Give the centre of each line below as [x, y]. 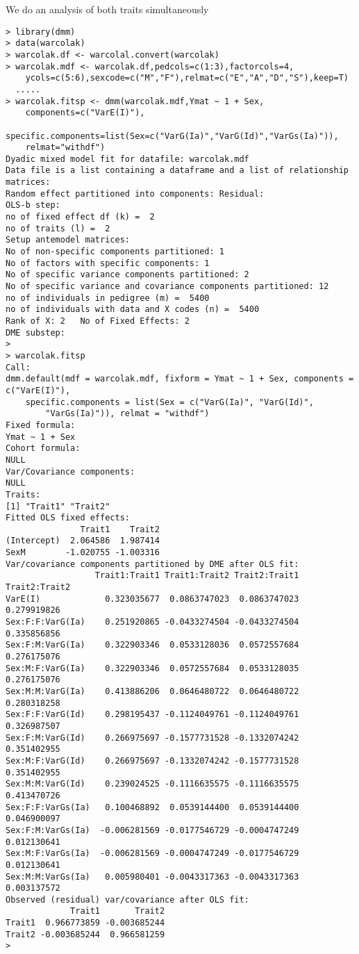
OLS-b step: [33, 205]
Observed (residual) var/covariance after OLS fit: [127, 899]
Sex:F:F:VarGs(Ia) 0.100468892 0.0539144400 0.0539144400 [152, 807]
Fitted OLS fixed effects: [68, 518]
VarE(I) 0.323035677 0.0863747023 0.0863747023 [152, 599]
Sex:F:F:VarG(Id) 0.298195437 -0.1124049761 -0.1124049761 [152, 715]
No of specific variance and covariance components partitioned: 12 [167, 287]
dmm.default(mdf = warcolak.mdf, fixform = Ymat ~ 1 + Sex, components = [180, 379]
